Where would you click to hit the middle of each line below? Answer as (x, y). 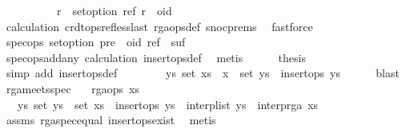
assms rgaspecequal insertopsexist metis (111, 120)
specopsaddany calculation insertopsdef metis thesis (156, 57)
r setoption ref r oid (114, 10)
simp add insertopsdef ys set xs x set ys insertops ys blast (203, 73)
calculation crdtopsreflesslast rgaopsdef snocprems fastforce (159, 26)
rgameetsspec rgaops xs (73, 88)
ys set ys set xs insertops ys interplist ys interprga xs (168, 104)
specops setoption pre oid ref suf (96, 42)
